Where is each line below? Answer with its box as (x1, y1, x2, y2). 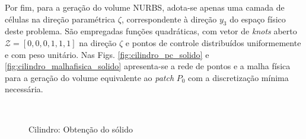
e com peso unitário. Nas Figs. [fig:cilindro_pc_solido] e (5, 48, 209, 60)
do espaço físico (230, 12, 286, 25)
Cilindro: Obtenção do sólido (28, 122, 133, 135)
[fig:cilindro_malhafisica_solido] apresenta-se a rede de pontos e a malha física (5, 60, 291, 72)
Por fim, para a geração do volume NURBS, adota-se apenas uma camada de (5, 1, 285, 13)
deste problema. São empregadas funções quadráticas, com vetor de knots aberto (5, 25, 297, 37)
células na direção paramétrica (5, 12, 116, 25)
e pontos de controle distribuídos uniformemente (125, 36, 301, 49)
